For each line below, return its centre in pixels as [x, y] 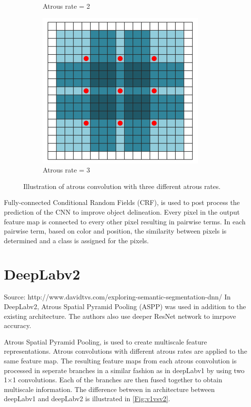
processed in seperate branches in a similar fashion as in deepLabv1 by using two [124, 370]
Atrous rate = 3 [67, 170]
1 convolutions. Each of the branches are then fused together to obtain [117, 380]
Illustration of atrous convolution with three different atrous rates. [122, 186]
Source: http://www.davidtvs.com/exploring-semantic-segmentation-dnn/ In [117, 297]
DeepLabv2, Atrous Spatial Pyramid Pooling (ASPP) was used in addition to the [125, 306]
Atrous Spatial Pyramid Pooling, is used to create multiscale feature [106, 341]
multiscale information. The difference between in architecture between [109, 389]
